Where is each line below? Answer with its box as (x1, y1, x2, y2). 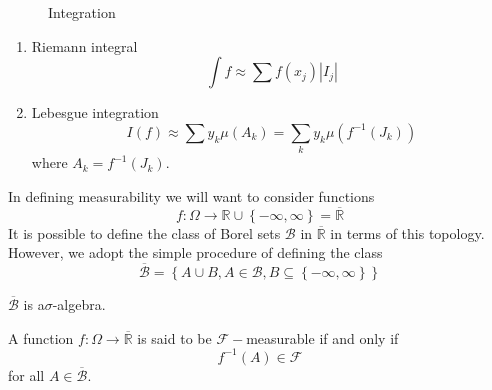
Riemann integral (31, 35, 138, 56)
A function (8, 327, 74, 348)
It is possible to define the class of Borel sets (8, 222, 281, 243)
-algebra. (52, 293, 106, 314)
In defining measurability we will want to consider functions (8, 185, 375, 206)
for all (8, 364, 45, 385)
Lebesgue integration (31, 102, 159, 123)
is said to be (137, 327, 212, 348)
